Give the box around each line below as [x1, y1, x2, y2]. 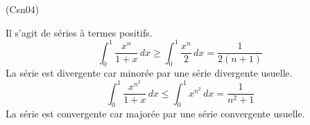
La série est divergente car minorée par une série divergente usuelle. [6, 66, 293, 80]
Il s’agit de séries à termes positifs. [6, 25, 153, 39]
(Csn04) [6, 2, 40, 16]
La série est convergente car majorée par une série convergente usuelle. [6, 106, 305, 121]
